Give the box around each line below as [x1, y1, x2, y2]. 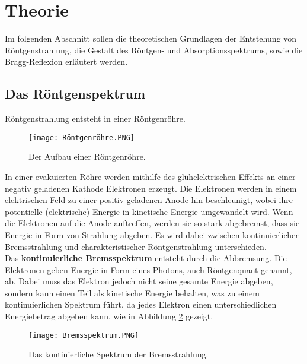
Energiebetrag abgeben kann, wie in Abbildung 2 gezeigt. [5, 310, 213, 322]
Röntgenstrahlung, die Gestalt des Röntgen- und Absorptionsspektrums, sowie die [5, 43, 303, 56]
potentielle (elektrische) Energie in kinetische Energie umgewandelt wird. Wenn [5, 205, 293, 217]
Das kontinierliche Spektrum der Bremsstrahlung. [28, 348, 209, 360]
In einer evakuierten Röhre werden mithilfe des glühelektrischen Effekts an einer [5, 170, 296, 182]
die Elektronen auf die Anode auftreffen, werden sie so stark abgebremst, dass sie [5, 217, 300, 229]
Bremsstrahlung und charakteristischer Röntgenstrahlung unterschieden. [5, 240, 267, 252]
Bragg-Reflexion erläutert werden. [5, 55, 128, 68]
